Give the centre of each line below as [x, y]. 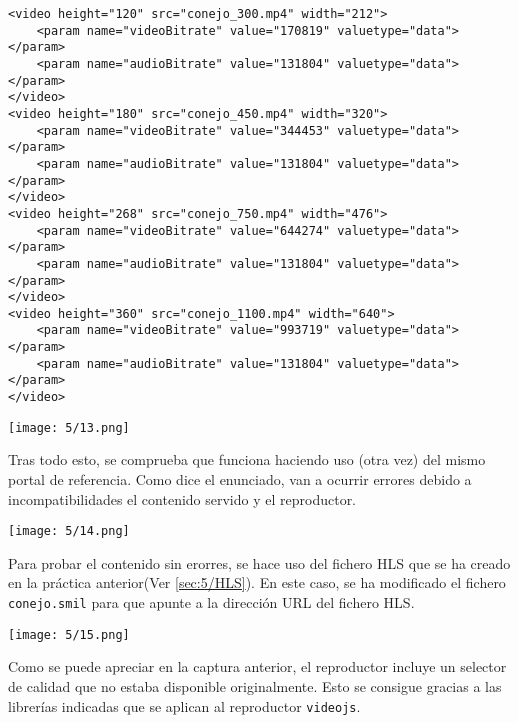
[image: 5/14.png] [69, 531]
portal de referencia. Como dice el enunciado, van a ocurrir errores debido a [240, 479]
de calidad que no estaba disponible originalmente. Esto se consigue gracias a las [255, 685]
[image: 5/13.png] [69, 427]
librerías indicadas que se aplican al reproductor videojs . [184, 705]
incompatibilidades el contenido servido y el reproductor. [182, 498]
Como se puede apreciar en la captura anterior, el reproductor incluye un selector [257, 666]
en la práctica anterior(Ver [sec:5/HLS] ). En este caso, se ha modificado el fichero [257, 582]
